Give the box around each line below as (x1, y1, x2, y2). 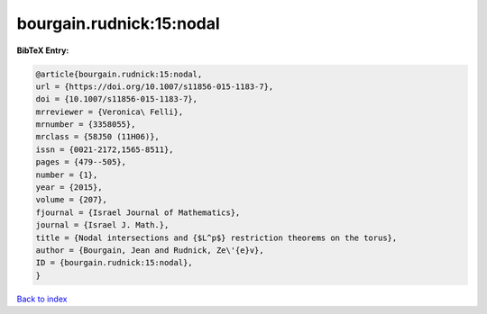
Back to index (16, 293, 68, 304)
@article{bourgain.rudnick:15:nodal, (35, 68, 203, 79)
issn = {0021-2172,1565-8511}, (35, 144, 175, 155)
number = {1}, (35, 169, 98, 180)
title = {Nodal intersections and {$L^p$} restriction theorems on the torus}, (35, 232, 398, 243)
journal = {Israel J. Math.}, (35, 220, 170, 230)
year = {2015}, (35, 183, 103, 193)
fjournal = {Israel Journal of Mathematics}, (35, 207, 241, 218)
